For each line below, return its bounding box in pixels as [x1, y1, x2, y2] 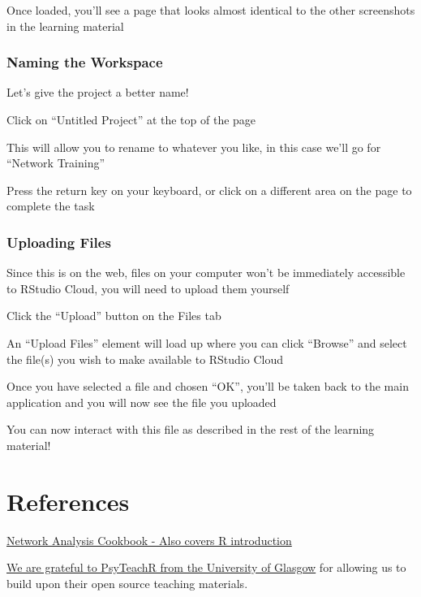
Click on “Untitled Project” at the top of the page [6, 111, 256, 128]
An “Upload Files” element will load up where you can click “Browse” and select [6, 334, 407, 351]
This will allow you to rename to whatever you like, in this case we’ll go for [6, 138, 381, 155]
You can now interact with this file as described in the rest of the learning [6, 421, 375, 438]
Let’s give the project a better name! [6, 84, 189, 101]
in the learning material [6, 17, 124, 34]
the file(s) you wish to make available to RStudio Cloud [6, 350, 284, 367]
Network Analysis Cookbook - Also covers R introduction [6, 531, 292, 548]
